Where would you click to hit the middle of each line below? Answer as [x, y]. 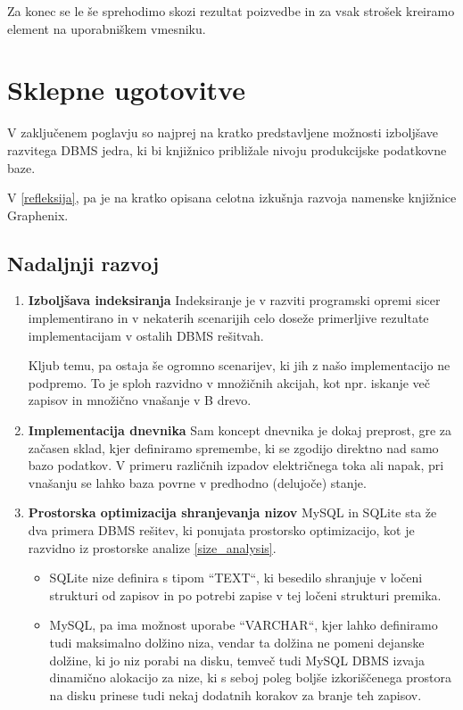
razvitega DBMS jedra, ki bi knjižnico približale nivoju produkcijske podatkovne [227, 149]
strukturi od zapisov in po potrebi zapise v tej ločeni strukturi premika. [245, 594]
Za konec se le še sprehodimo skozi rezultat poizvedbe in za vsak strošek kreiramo [231, 11]
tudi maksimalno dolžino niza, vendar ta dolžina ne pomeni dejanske [237, 642]
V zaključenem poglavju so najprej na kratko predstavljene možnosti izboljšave [223, 132]
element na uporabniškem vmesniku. [107, 28]
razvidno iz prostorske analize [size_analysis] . [152, 547]
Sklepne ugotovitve [126, 90]
